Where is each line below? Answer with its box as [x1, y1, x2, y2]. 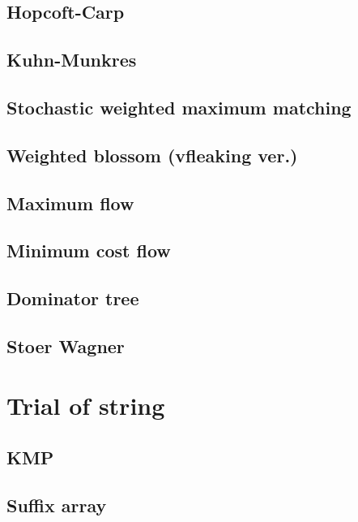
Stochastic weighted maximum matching [6, 94, 352, 119]
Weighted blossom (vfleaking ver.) [6, 142, 298, 167]
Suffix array [6, 492, 107, 517]
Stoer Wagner [6, 333, 125, 358]
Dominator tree [6, 286, 139, 311]
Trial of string [6, 389, 165, 422]
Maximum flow [6, 190, 134, 215]
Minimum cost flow [6, 238, 171, 263]
